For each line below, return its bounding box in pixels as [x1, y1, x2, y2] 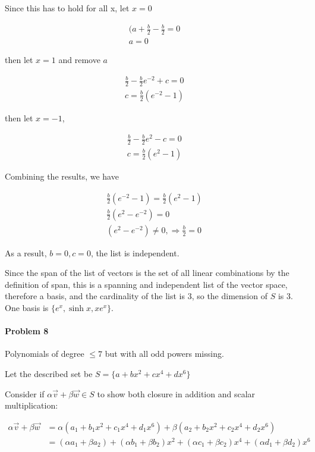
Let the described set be [5, 368, 93, 380]
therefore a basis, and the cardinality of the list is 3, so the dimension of [5, 290, 267, 302]
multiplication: [5, 399, 58, 412]
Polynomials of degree [5, 347, 84, 360]
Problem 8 [5, 325, 49, 337]
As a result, [5, 246, 47, 259]
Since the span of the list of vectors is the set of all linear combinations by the [5, 266, 289, 279]
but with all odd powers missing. [105, 347, 224, 360]
